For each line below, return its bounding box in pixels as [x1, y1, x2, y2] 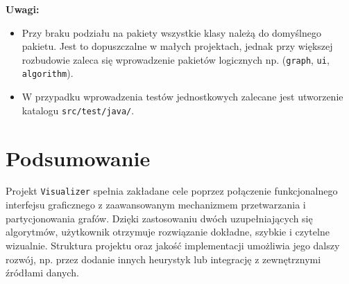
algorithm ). [22, 66, 74, 80]
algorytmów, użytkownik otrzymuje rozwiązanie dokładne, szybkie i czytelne [6, 224, 330, 239]
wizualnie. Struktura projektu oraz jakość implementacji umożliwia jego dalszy [6, 238, 340, 252]
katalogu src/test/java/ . [22, 103, 135, 117]
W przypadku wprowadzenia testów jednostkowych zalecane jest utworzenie [22, 89, 343, 104]
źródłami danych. [6, 265, 79, 280]
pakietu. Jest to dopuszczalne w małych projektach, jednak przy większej [22, 39, 333, 53]
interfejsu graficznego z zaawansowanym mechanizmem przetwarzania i [6, 197, 306, 212]
